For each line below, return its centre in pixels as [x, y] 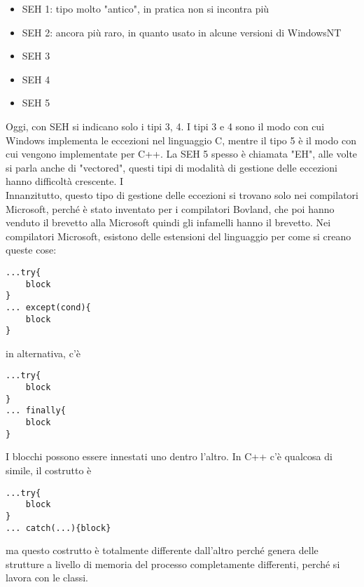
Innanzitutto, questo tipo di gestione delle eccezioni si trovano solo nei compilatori [182, 194]
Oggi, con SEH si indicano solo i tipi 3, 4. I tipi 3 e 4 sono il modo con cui [165, 126]
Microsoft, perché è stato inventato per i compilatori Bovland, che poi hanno [170, 208]
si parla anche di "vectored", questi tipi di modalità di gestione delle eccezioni [171, 167]
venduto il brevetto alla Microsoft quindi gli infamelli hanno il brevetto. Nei [168, 222]
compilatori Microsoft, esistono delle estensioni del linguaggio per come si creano [178, 236]
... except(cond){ [48, 307]
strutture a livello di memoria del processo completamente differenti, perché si [173, 564]
